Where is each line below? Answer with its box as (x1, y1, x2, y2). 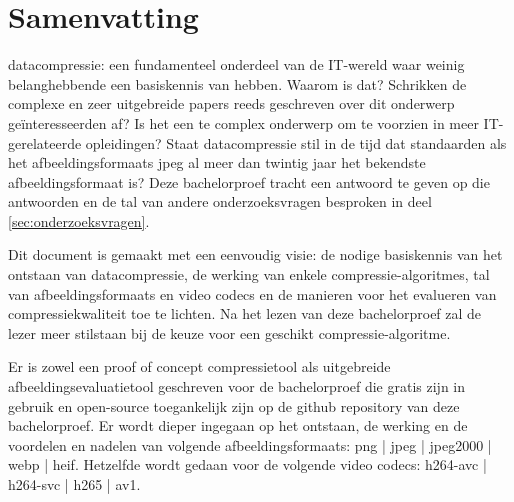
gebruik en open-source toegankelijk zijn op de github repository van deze (8, 395, 460, 416)
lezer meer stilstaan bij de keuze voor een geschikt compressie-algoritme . (8, 322, 451, 343)
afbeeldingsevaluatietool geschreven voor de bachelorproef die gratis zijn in (8, 376, 466, 397)
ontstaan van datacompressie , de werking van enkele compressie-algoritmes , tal (8, 264, 490, 285)
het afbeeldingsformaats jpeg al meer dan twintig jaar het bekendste (8, 152, 426, 173)
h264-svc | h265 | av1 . (8, 474, 141, 494)
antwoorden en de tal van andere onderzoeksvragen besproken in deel (8, 191, 432, 212)
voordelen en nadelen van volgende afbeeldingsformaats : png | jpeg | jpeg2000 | (8, 434, 492, 455)
